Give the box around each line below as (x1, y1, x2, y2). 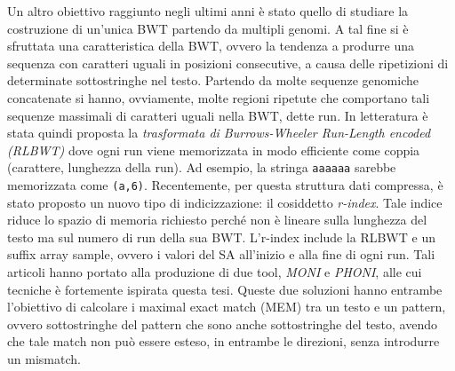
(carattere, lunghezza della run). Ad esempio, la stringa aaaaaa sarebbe (7, 158, 396, 177)
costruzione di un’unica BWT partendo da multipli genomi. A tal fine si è (7, 19, 409, 37)
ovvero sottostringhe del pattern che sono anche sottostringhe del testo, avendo (7, 314, 437, 333)
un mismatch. (7, 350, 81, 367)
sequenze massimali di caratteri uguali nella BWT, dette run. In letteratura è (7, 106, 428, 124)
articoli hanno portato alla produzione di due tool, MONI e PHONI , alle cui (7, 263, 422, 281)
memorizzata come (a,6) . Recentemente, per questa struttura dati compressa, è (7, 176, 443, 193)
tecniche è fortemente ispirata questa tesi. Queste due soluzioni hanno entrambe (7, 280, 443, 298)
